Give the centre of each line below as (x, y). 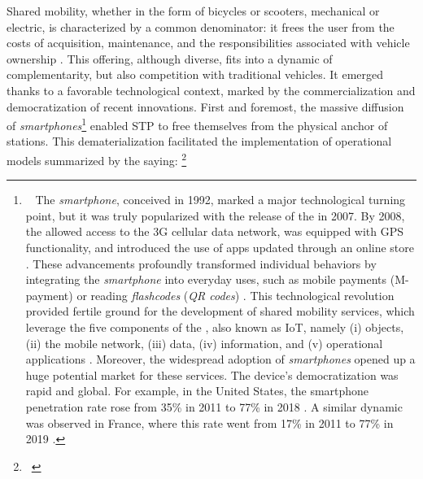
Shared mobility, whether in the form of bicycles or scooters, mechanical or (193, 11)
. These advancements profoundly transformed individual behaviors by (201, 263)
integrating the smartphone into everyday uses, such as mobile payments (206, 279)
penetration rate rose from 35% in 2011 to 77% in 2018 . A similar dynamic (214, 406)
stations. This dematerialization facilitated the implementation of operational (199, 141)
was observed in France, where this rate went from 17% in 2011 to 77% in (209, 422)
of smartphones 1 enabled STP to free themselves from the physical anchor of (197, 124)
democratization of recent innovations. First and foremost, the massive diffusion (205, 106)
